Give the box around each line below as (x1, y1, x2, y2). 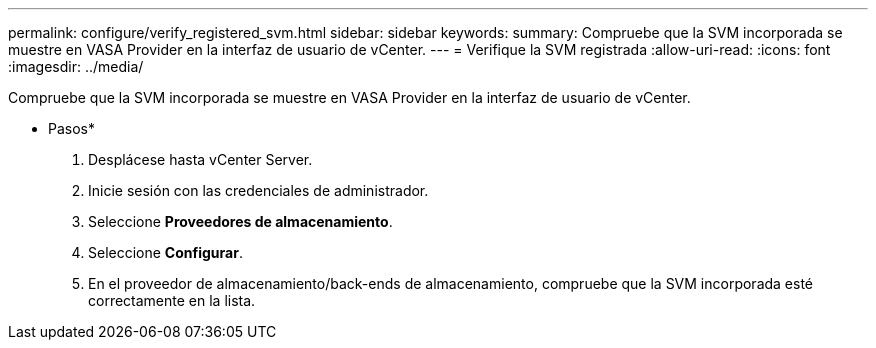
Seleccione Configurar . (88, 244, 243, 261)
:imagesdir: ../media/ (8, 58, 144, 75)
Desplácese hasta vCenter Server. (88, 151, 313, 168)
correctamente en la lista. (88, 292, 256, 309)
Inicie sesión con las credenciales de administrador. (88, 182, 429, 199)
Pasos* (48, 120, 95, 137)
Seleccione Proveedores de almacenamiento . (88, 213, 393, 230)
